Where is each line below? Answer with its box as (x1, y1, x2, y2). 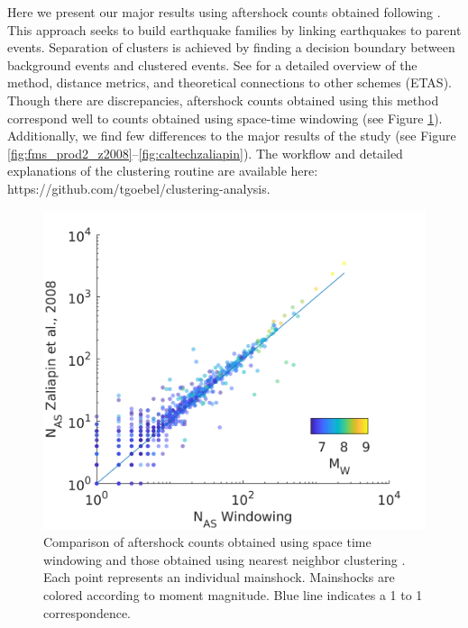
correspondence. (43, 603, 131, 622)
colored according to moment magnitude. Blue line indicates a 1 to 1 (43, 585, 423, 604)
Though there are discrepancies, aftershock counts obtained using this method (7, 90, 439, 109)
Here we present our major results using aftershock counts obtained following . (7, 3, 441, 21)
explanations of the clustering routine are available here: (7, 161, 318, 180)
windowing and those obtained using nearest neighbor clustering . (43, 550, 406, 569)
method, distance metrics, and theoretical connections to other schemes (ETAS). (7, 73, 452, 92)
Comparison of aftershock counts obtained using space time (43, 532, 372, 551)
